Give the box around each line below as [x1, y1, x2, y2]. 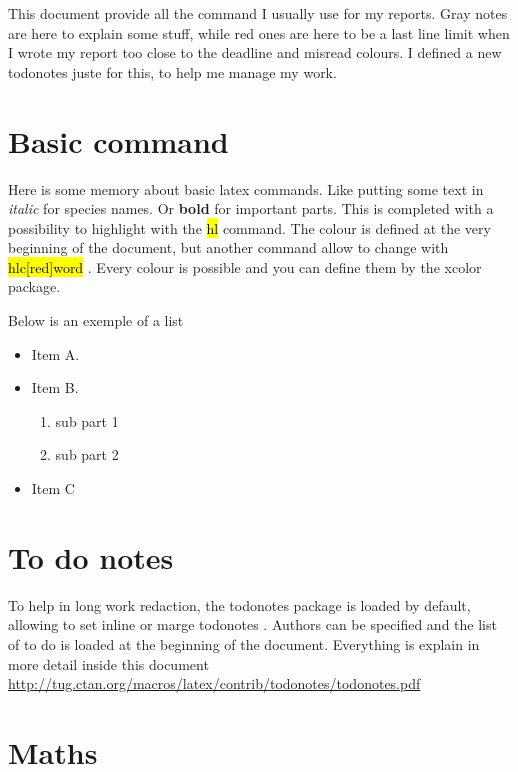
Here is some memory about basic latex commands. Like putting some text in [8, 178, 484, 199]
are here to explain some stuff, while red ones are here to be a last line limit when [8, 22, 510, 43]
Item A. [31, 343, 80, 364]
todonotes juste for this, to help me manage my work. [8, 61, 337, 82]
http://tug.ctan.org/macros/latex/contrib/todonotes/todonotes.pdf [8, 673, 421, 694]
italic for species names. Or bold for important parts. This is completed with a [8, 198, 494, 219]
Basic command [8, 120, 229, 161]
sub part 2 [55, 444, 119, 465]
